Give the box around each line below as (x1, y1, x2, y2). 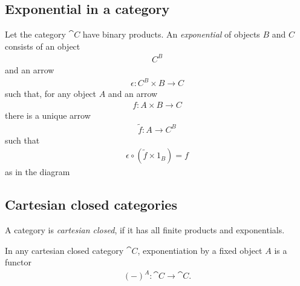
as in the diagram (5, 165, 70, 178)
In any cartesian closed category (5, 244, 124, 256)
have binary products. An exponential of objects (82, 28, 260, 41)
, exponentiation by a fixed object (137, 244, 262, 256)
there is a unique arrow (5, 108, 91, 121)
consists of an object (5, 39, 80, 52)
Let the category (5, 28, 66, 41)
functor (5, 256, 32, 268)
